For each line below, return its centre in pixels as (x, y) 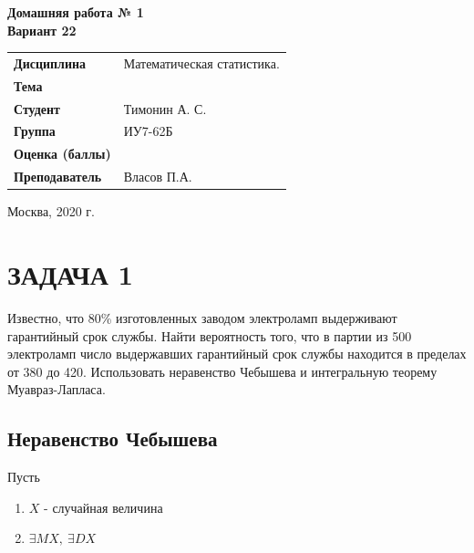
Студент (37, 108)
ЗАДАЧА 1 (70, 274)
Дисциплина (50, 63)
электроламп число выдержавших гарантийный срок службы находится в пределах (237, 354)
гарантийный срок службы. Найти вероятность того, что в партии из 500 (210, 335)
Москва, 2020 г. (51, 211)
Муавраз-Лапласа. (57, 389)
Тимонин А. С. (165, 108)
